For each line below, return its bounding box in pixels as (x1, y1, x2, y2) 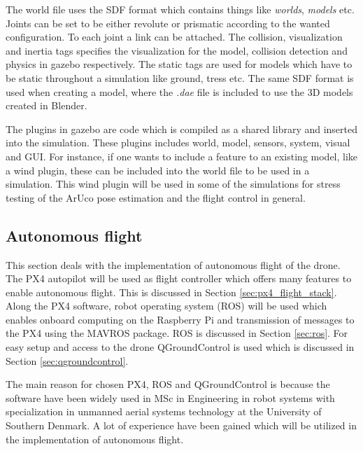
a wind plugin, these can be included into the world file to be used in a (6, 162, 310, 177)
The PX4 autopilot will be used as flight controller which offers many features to (6, 271, 352, 286)
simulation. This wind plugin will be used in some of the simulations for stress (6, 176, 341, 191)
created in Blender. (6, 98, 87, 113)
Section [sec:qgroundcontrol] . (6, 353, 129, 368)
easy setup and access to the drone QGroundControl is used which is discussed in (6, 340, 355, 354)
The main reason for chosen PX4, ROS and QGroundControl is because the (6, 377, 330, 391)
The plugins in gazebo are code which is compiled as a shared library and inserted (6, 121, 358, 136)
